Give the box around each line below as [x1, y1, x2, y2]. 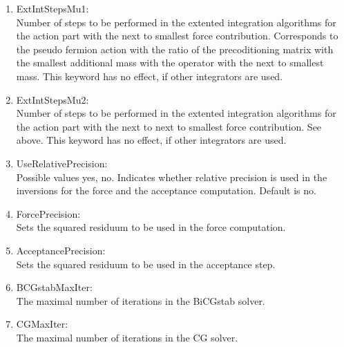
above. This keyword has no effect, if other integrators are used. [16, 133, 287, 147]
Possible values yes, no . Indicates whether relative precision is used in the [16, 169, 327, 184]
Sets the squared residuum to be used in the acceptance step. [16, 256, 276, 271]
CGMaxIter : [16, 317, 68, 331]
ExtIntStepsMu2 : [16, 92, 89, 106]
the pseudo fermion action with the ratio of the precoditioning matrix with [16, 41, 334, 56]
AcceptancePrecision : [16, 243, 106, 257]
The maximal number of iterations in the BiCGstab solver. [16, 293, 265, 308]
